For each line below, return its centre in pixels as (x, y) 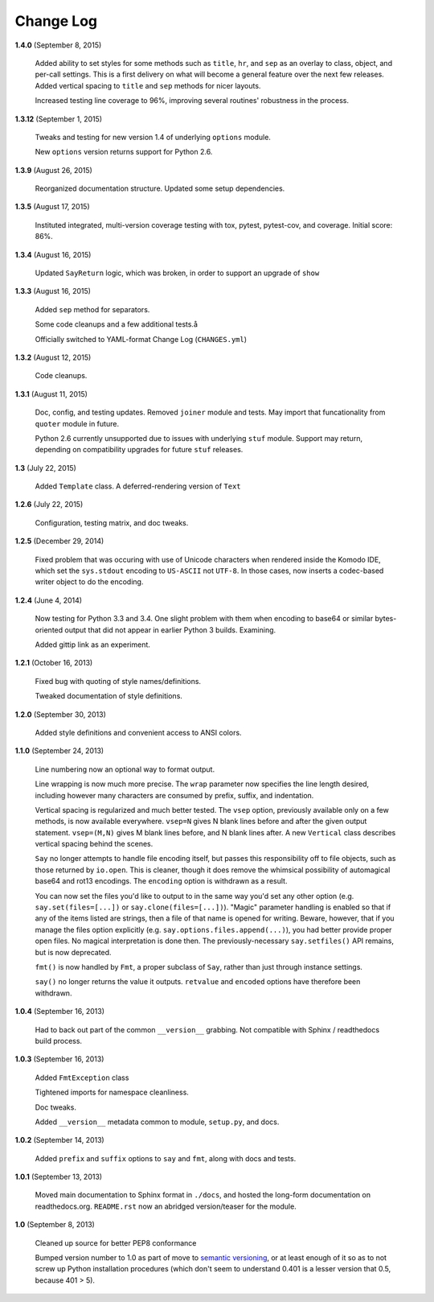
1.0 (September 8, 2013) (55, 1225)
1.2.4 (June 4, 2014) (49, 600)
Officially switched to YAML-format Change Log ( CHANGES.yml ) (141, 339)
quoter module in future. (77, 423)
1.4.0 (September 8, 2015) (58, 45)
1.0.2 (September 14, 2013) (59, 1140)
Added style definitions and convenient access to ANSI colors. (138, 732)
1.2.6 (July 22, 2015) (49, 505)
